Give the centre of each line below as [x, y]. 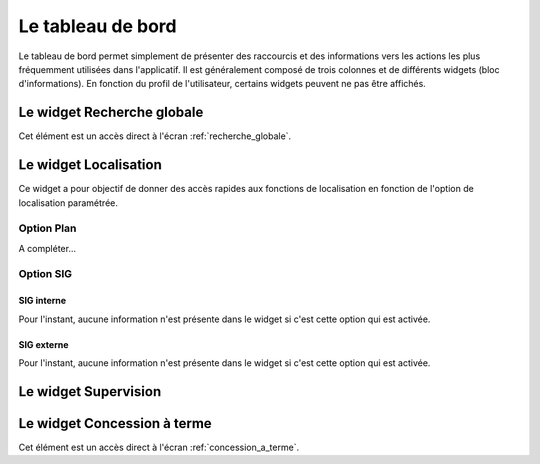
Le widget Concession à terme [115, 423]
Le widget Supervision [90, 391]
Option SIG [45, 274]
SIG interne [42, 301]
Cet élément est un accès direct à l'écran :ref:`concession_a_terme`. [159, 447]
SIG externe [43, 344]
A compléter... [47, 248]
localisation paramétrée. [68, 202]
